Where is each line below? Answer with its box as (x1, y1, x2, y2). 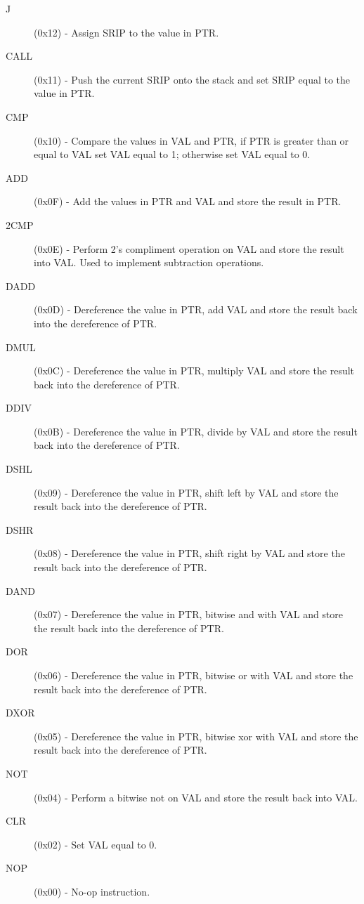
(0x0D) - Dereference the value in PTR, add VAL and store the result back (34, 302, 358, 317)
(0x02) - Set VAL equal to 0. (34, 837, 157, 851)
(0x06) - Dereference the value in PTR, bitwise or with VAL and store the (34, 668, 353, 682)
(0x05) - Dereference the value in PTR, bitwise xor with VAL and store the (34, 728, 358, 743)
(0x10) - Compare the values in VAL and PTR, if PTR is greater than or (34, 133, 349, 148)
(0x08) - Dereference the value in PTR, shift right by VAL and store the (34, 546, 345, 561)
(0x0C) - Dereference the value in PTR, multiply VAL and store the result (34, 363, 355, 378)
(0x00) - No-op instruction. (34, 884, 150, 898)
